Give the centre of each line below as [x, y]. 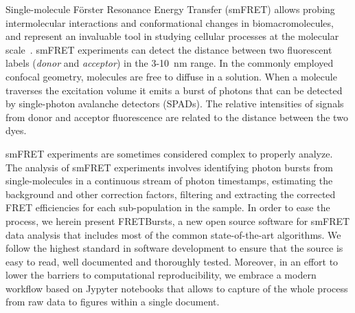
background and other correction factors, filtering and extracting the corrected [171, 194]
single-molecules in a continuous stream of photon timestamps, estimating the [169, 181]
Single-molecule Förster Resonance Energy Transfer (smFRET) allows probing [170, 9]
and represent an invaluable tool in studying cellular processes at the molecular [172, 36]
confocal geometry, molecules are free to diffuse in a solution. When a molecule [171, 76]
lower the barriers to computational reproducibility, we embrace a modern [161, 275]
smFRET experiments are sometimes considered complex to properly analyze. [169, 153]
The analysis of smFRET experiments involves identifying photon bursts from [169, 167]
